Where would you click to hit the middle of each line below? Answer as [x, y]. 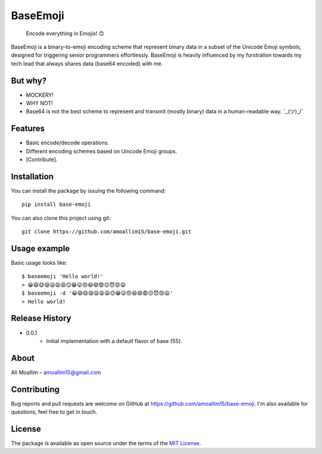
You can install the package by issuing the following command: [89, 191]
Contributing [35, 389]
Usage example [41, 248]
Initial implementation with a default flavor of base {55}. [114, 341]
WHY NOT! [39, 103]
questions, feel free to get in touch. [54, 412]
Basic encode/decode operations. [68, 143]
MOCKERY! [40, 95]
